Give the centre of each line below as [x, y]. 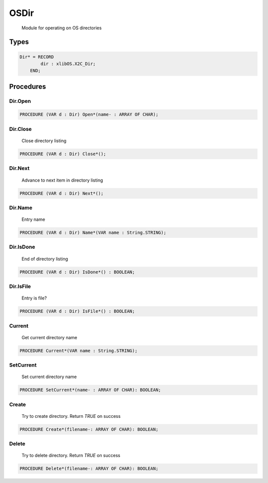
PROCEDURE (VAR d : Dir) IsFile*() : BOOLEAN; [77, 311]
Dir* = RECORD [37, 57]
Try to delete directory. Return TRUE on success [71, 456]
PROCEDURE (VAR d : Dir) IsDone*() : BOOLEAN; [77, 272]
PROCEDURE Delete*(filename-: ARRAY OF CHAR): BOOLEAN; [89, 469]
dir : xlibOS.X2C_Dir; [68, 64]
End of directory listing [45, 259]
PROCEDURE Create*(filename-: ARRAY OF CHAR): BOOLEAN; [89, 429]
